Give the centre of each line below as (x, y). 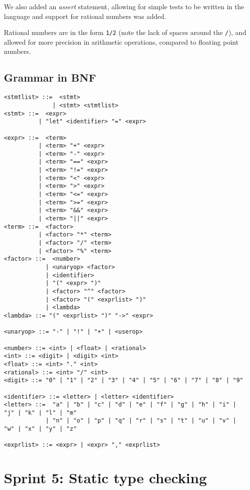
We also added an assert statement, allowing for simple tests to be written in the (124, 6)
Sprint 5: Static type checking (105, 478)
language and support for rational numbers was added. (85, 16)
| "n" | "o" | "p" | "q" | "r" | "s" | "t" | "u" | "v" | (141, 421)
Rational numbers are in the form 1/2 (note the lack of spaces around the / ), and (125, 32)
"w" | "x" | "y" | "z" (40, 429)
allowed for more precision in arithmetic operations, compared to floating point (121, 42)
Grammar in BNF (50, 77)
